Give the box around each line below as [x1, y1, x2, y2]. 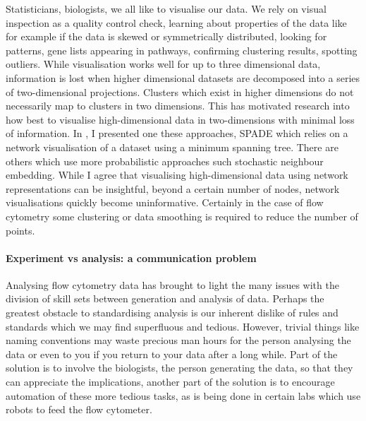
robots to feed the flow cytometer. [6, 402, 152, 417]
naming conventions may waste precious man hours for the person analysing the [6, 333, 351, 348]
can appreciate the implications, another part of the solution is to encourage [6, 374, 335, 389]
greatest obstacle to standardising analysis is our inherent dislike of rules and [6, 305, 338, 320]
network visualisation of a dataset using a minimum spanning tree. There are [6, 139, 338, 154]
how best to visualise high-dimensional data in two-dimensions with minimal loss [6, 112, 355, 126]
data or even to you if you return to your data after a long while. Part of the [6, 346, 338, 361]
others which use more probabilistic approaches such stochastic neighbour [6, 153, 324, 168]
